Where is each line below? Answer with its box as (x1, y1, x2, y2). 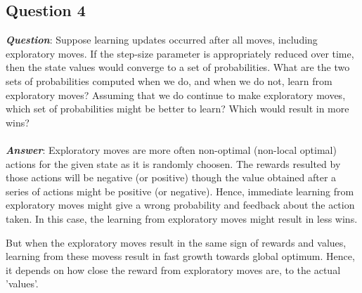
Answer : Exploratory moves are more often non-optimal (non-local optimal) (6, 142, 337, 157)
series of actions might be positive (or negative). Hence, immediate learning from (6, 183, 354, 198)
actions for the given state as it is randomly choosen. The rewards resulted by (6, 156, 341, 171)
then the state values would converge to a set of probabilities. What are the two (6, 60, 350, 74)
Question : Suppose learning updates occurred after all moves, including (6, 32, 318, 47)
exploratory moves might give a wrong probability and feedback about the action (6, 197, 355, 212)
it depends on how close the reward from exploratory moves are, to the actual (6, 262, 341, 277)
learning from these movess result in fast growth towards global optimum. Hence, (6, 249, 355, 263)
